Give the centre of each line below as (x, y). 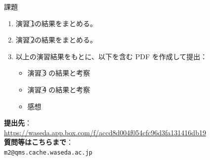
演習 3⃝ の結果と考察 (59, 73)
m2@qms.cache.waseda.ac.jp (48, 152)
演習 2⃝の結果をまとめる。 (56, 40)
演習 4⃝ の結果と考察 (59, 89)
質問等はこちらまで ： (39, 142)
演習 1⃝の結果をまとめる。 (56, 23)
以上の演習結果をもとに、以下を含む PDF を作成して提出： (111, 56)
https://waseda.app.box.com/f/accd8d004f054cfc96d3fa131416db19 (105, 132)
